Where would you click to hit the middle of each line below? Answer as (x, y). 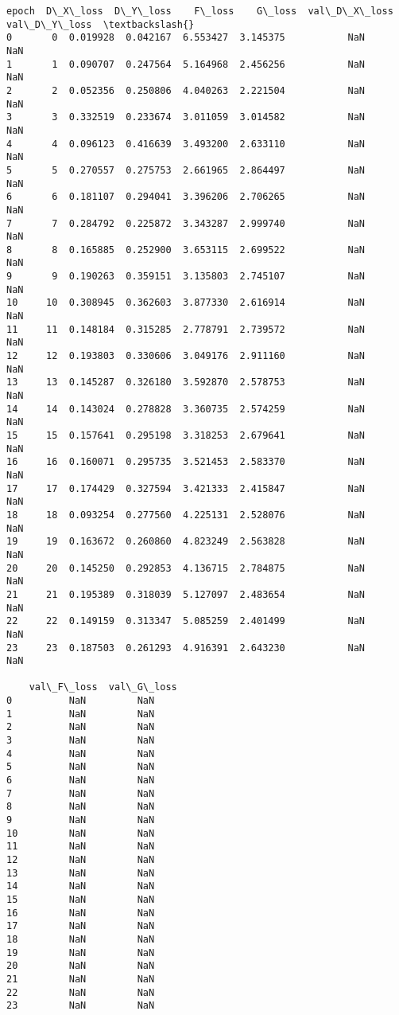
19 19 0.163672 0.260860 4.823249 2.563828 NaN (186, 542)
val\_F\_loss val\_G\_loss (103, 687)
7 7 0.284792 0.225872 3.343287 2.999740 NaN (186, 223)
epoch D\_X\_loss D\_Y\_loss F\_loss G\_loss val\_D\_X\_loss (200, 11)
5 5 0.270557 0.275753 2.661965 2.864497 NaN (186, 170)
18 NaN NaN (81, 939)
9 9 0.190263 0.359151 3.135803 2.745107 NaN (186, 277)
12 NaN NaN (81, 860)
